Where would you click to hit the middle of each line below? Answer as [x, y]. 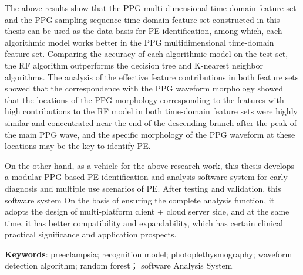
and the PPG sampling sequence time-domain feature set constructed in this [142, 19]
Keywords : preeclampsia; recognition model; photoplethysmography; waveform [149, 254]
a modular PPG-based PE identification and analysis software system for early [146, 177]
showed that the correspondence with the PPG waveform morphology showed [144, 88]
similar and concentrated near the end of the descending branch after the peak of [151, 122]
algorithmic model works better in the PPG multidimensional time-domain [139, 42]
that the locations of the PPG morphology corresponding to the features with [144, 99]
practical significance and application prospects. [91, 234]
